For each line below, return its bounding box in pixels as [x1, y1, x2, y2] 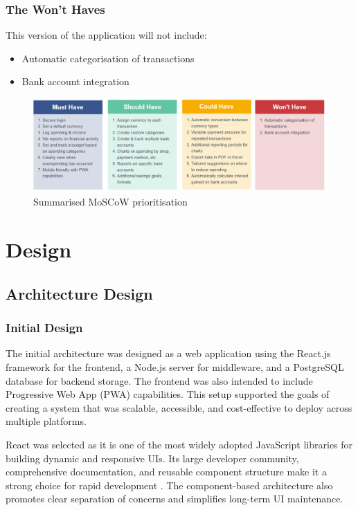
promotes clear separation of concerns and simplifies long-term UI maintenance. [6, 491, 343, 506]
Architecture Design [6, 282, 153, 304]
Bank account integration [21, 74, 129, 89]
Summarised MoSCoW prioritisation [33, 194, 188, 209]
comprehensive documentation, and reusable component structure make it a [6, 464, 327, 479]
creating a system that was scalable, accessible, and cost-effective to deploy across [6, 400, 352, 415]
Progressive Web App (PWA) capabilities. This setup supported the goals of [6, 387, 330, 401]
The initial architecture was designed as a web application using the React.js [6, 346, 331, 361]
